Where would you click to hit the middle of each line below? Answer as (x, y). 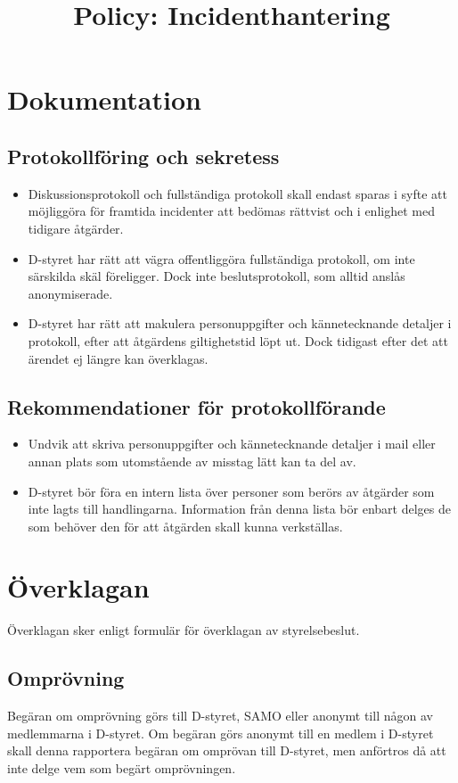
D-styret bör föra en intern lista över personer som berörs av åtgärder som (231, 491)
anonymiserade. (70, 293)
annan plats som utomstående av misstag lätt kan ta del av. (192, 461)
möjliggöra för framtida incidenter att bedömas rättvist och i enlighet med (231, 211)
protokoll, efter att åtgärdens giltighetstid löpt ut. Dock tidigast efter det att (238, 340)
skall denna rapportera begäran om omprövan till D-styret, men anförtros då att (227, 750)
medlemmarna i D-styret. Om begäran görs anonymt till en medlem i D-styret (221, 733)
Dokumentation (104, 99)
